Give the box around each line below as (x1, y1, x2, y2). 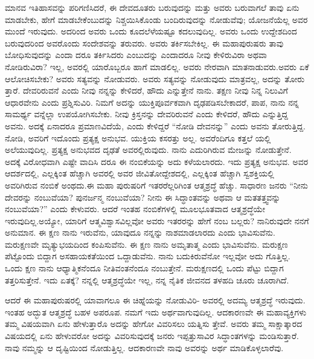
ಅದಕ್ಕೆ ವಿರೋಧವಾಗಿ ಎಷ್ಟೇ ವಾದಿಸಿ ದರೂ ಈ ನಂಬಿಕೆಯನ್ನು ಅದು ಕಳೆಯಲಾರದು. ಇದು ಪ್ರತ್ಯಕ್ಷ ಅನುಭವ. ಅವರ (5, 155, 309, 167)
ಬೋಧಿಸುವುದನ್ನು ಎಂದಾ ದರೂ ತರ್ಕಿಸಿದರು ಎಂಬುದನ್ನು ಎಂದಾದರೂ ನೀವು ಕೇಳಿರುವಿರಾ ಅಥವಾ (5, 48, 268, 61)
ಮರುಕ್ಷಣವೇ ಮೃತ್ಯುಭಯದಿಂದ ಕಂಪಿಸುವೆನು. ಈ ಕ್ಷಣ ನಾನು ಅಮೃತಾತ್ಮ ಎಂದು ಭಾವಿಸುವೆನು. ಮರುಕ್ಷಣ (5, 238, 288, 250)
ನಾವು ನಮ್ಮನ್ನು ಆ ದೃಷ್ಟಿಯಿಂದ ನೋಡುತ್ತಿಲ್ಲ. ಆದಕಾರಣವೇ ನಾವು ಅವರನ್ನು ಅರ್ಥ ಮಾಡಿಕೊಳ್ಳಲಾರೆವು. (5, 341, 284, 354)
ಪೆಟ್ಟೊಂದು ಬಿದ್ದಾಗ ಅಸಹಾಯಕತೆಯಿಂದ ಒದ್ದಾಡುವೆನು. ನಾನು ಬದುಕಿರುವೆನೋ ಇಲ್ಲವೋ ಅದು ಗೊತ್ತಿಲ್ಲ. (5, 250, 290, 262)
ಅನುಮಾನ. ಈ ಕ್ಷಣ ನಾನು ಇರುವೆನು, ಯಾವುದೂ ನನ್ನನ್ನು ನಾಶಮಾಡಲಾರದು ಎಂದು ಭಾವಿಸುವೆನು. (5, 226, 275, 239)
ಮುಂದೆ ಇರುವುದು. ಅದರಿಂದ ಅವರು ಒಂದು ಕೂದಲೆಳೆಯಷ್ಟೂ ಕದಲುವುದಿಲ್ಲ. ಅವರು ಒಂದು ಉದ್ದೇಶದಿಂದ (5, 25, 297, 37)
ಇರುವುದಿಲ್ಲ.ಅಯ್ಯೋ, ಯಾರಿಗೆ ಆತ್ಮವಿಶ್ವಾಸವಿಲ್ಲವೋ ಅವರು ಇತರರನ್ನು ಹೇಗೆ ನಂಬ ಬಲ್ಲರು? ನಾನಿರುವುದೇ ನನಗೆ (5, 214, 309, 227)
